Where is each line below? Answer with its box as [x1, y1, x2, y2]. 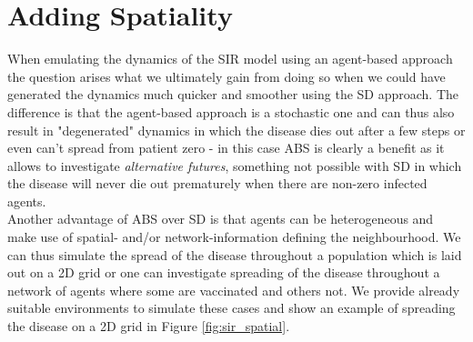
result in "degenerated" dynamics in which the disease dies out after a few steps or [7, 120, 466, 139]
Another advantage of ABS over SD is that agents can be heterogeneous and [7, 209, 434, 228]
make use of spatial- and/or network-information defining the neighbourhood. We [7, 227, 461, 246]
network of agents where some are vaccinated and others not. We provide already [7, 280, 460, 299]
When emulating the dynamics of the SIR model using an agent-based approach [7, 49, 453, 68]
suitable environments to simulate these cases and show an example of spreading [7, 298, 456, 317]
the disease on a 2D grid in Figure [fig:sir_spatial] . [7, 317, 290, 336]
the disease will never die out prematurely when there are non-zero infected [7, 174, 428, 193]
